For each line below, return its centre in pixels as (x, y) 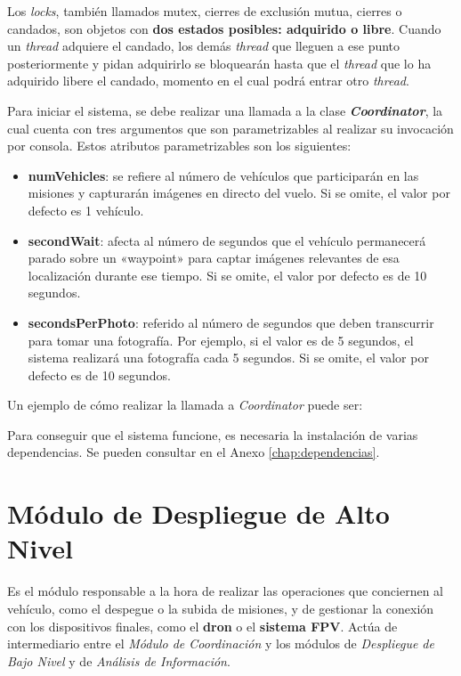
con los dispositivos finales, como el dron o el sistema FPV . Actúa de (202, 626)
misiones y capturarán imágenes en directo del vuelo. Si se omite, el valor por (239, 193)
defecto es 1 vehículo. (86, 210)
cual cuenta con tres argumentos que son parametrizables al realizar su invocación (230, 128)
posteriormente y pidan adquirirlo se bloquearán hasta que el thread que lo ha (219, 63)
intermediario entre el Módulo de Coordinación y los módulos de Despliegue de (221, 643)
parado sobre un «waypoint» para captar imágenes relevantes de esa (214, 258)
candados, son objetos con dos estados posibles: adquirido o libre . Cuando (224, 28)
